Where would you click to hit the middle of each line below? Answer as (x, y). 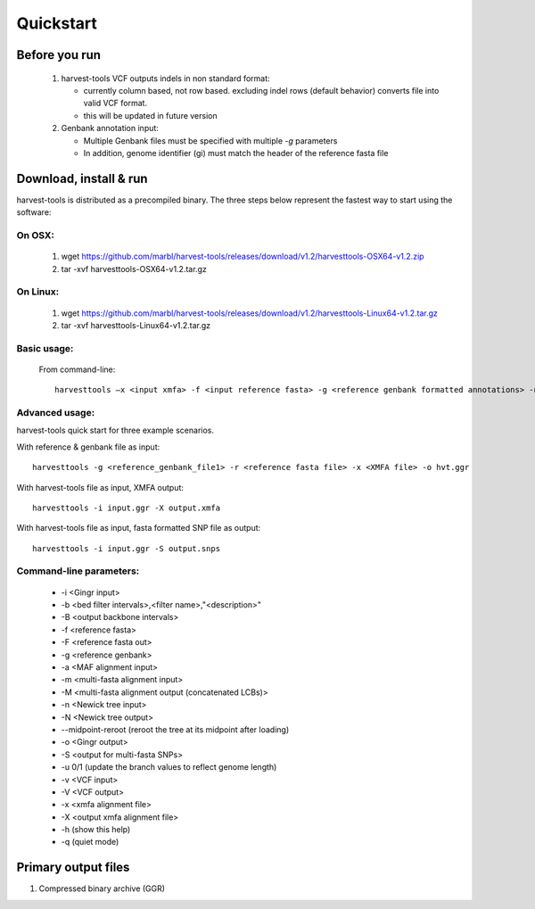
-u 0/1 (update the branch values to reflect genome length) (169, 767)
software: (34, 212)
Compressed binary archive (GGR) (102, 888)
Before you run (59, 55)
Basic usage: (45, 348)
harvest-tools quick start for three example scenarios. (115, 430)
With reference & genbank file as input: (88, 447)
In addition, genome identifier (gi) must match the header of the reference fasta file (236, 153)
